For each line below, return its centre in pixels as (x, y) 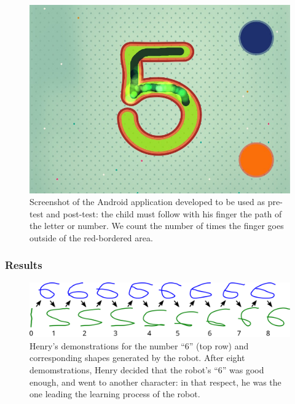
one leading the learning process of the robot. (115, 394)
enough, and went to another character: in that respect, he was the (155, 382)
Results (24, 265)
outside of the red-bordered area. (91, 237)
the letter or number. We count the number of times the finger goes (157, 226)
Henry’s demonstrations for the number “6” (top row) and (139, 345)
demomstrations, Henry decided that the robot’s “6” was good (147, 369)
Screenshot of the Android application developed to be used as (147, 202)
